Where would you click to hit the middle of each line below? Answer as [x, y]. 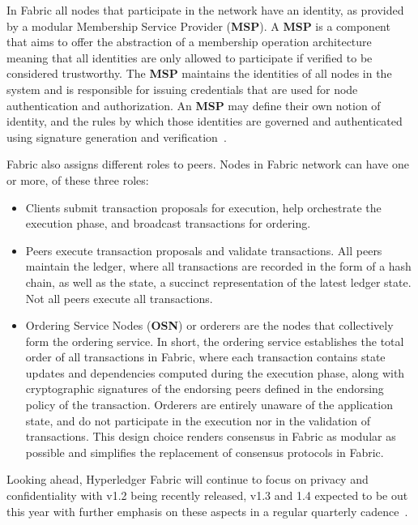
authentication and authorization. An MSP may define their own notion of [194, 105]
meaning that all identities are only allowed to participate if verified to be [190, 57]
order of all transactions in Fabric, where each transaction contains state [205, 357]
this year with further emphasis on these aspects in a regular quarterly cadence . [207, 511]
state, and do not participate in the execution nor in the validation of [198, 420]
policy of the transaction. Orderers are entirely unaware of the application [209, 405]
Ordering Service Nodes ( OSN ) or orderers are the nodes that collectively [209, 325]
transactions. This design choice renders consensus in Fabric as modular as [211, 436]
